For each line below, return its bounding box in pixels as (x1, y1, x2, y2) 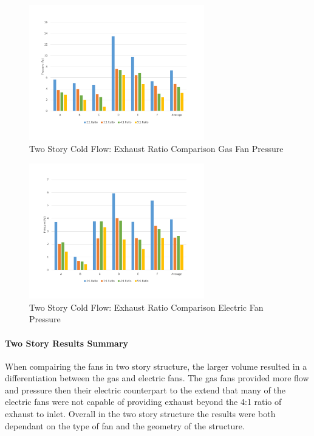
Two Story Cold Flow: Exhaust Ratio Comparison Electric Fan (29, 300, 264, 313)
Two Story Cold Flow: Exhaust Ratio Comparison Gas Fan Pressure (29, 142, 284, 155)
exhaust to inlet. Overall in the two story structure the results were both (5, 407, 276, 420)
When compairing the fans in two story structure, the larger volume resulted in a (5, 359, 307, 372)
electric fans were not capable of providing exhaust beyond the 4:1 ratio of (5, 395, 282, 408)
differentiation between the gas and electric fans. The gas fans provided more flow (5, 372, 309, 384)
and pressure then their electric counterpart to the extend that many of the (5, 383, 285, 396)
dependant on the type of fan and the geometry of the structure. (5, 419, 245, 432)
